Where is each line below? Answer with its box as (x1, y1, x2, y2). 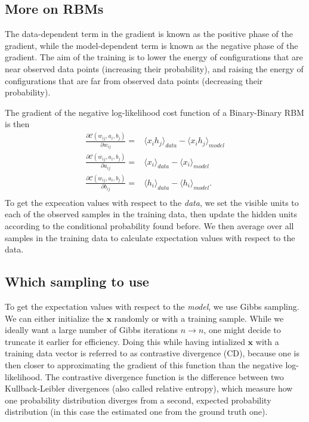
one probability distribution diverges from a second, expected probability (5, 393, 271, 406)
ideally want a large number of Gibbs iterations (5, 324, 178, 336)
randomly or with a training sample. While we (114, 312, 284, 324)
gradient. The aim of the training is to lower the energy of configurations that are (5, 51, 303, 63)
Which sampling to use (5, 272, 149, 291)
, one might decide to (203, 324, 281, 336)
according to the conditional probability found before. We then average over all (5, 220, 294, 232)
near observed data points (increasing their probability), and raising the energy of (5, 62, 304, 75)
